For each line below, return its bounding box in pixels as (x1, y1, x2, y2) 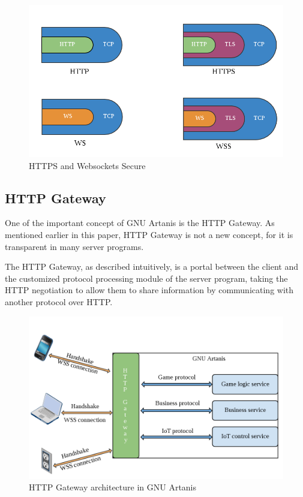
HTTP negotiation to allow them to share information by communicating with (5, 284, 294, 296)
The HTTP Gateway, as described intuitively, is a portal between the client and (5, 260, 299, 273)
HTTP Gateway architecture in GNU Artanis (29, 481, 197, 493)
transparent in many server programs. (5, 240, 144, 252)
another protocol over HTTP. (5, 296, 113, 308)
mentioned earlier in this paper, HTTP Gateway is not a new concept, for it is (5, 228, 293, 241)
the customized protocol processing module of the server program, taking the (5, 272, 288, 284)
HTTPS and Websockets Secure (29, 159, 146, 171)
